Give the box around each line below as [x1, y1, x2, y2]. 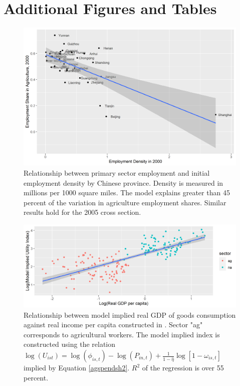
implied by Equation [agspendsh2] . [24, 362, 130, 373]
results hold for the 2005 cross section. [24, 207, 141, 217]
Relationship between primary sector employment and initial [24, 168, 210, 178]
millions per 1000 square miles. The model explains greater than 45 [24, 187, 230, 198]
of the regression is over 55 [142, 362, 224, 373]
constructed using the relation [24, 339, 116, 349]
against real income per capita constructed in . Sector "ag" [24, 319, 203, 330]
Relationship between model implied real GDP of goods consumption [24, 309, 236, 320]
